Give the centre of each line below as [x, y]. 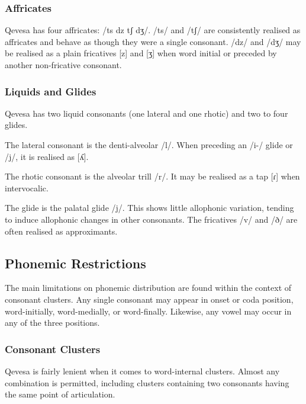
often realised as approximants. [61, 231]
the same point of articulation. [60, 394]
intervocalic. [27, 187]
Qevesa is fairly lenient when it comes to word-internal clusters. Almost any [142, 371]
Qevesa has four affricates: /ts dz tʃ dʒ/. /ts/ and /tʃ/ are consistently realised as [153, 30]
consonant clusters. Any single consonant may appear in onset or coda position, [149, 299]
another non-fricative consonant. [63, 65]
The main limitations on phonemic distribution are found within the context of [148, 288]
